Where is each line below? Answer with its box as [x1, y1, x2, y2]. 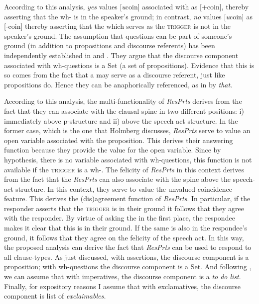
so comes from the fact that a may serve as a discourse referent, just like [4, 70, 225, 80]
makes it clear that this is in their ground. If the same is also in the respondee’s [4, 223, 248, 233]
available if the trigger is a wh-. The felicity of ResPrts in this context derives [4, 164, 244, 174]
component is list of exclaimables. [4, 291, 106, 301]
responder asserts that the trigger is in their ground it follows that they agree [4, 203, 244, 213]
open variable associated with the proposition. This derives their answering [4, 135, 233, 145]
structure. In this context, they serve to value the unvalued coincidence [15, 183, 233, 194]
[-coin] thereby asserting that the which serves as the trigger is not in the [4, 21, 231, 31]
